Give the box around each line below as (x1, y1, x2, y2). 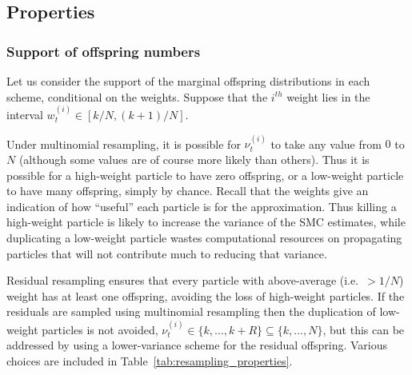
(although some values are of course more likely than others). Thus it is (18, 151, 370, 167)
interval (6, 106, 43, 122)
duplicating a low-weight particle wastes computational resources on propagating (6, 229, 402, 245)
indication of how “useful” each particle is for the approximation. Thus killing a (6, 197, 397, 214)
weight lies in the (286, 88, 370, 105)
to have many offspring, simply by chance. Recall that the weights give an (6, 182, 369, 199)
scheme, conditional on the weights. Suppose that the (6, 88, 268, 105)
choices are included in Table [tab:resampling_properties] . (6, 352, 293, 369)
